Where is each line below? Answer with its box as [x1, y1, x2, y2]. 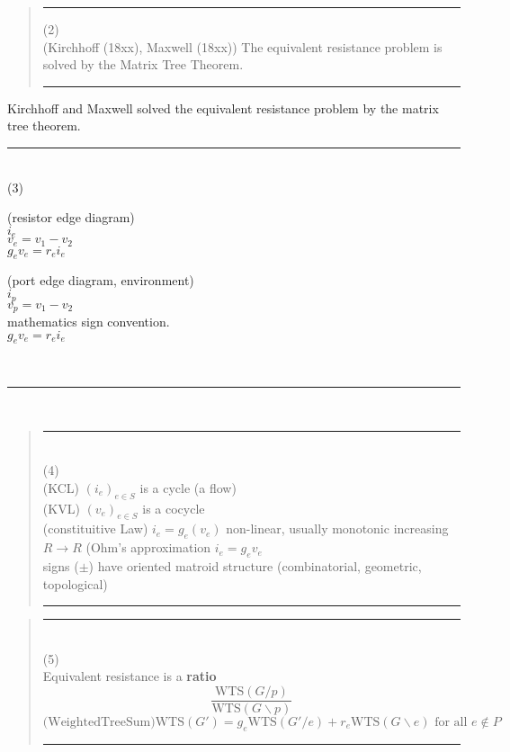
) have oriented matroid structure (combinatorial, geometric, [88, 556, 422, 575]
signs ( [42, 556, 79, 575]
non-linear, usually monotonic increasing [226, 519, 449, 538]
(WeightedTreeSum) [42, 715, 156, 729]
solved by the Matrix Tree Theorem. [42, 55, 244, 74]
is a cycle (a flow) [139, 478, 237, 497]
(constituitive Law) [42, 519, 148, 538]
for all [434, 715, 468, 729]
